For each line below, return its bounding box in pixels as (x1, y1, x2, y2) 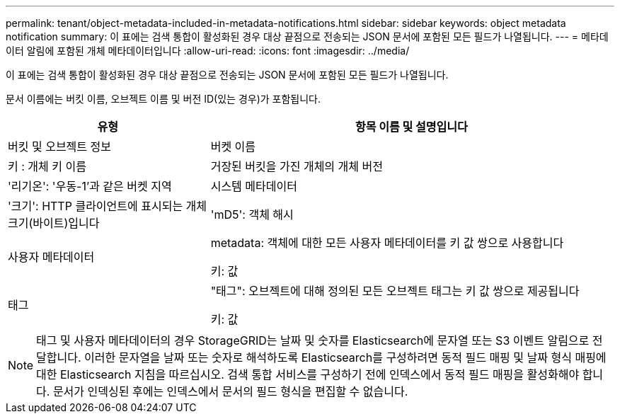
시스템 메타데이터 (210, 179, 297, 193)
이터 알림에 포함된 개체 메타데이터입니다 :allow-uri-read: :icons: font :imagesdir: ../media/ (6, 45, 410, 57)
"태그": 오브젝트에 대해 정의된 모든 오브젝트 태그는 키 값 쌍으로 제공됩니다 (210, 284, 580, 298)
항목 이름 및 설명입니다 (355, 120, 468, 134)
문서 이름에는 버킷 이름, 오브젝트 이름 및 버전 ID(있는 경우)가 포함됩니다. (6, 93, 321, 105)
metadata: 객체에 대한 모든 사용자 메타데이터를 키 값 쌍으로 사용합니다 (210, 236, 564, 250)
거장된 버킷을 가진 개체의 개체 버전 (210, 159, 383, 173)
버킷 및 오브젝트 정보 (8, 139, 111, 154)
